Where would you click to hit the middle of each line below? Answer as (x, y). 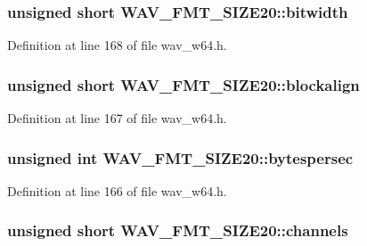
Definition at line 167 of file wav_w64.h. (117, 118)
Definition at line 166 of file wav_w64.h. (117, 190)
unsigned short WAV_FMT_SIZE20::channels (178, 230)
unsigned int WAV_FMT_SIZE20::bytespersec (180, 157)
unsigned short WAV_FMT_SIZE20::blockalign (183, 84)
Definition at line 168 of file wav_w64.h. (117, 45)
